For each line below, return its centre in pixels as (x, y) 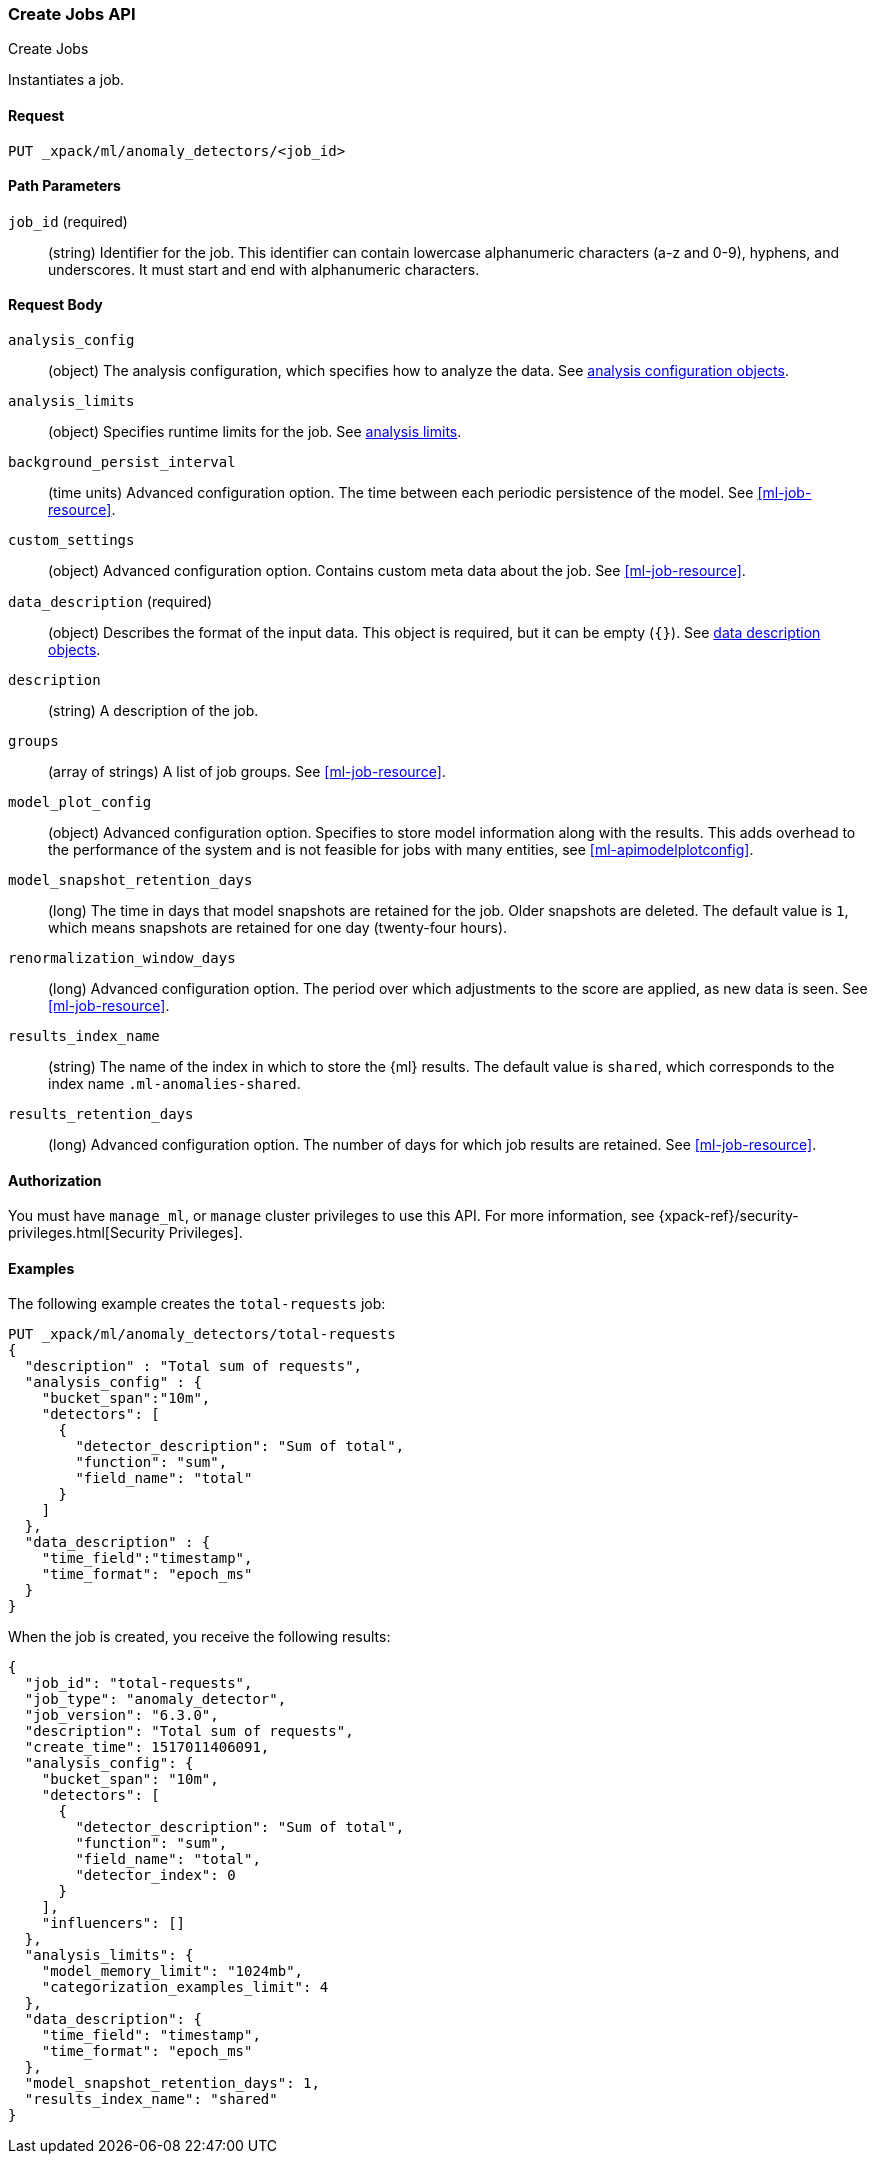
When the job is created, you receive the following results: (199, 1637)
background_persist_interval (122, 462)
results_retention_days (101, 1114)
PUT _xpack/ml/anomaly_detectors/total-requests (202, 1334)
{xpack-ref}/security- (728, 1216)
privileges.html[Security (86, 1233)
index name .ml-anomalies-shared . (174, 1084)
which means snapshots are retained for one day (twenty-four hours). (278, 928)
